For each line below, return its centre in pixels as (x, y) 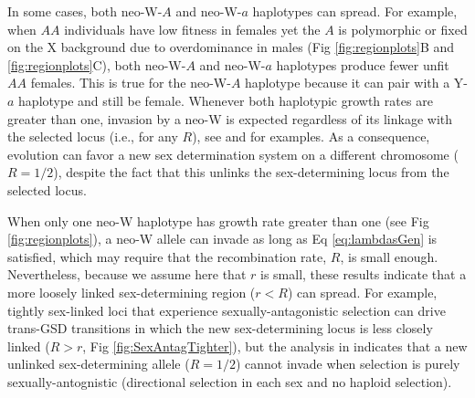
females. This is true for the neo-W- (131, 83)
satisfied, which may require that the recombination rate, (167, 256)
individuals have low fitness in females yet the (192, 29)
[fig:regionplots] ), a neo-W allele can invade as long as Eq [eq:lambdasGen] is (222, 239)
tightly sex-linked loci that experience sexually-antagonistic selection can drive (227, 310)
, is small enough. (389, 256)
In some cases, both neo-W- (85, 11)
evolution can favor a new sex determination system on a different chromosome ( (233, 154)
